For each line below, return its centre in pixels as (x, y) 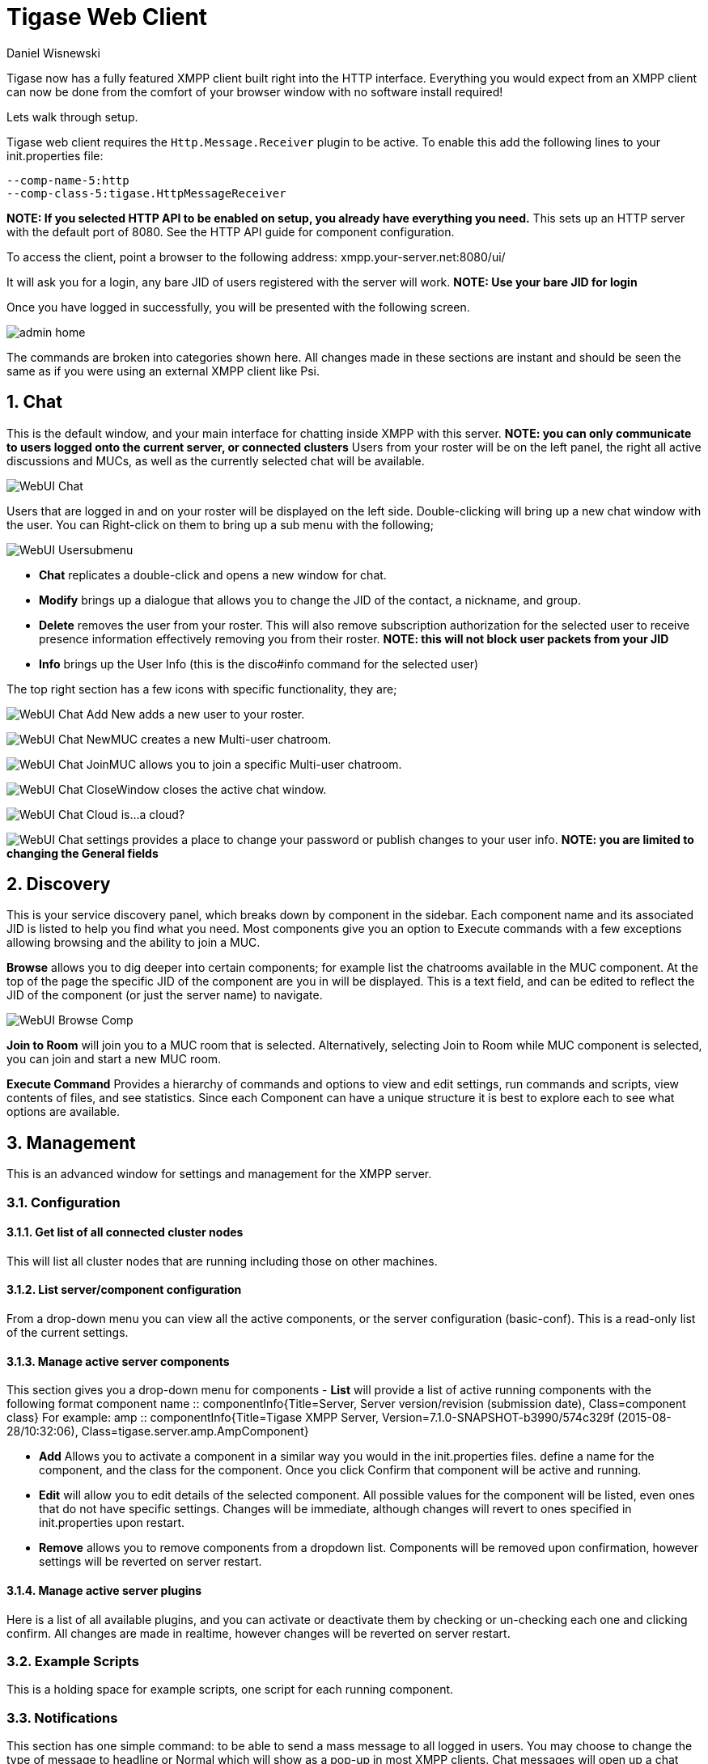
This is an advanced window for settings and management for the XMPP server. (219, 1174)
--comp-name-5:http (68, 180)
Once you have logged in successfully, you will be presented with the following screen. (238, 307)
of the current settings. (68, 1333)
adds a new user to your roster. (222, 714)
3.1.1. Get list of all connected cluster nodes (125, 1232)
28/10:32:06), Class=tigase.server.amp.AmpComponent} (158, 1431)
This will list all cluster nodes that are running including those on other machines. (222, 1261)
